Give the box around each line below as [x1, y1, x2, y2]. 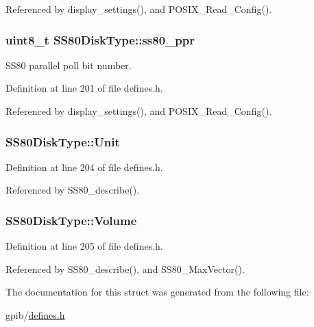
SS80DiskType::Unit [5, 133, 120, 150]
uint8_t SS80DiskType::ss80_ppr [5, 31, 195, 48]
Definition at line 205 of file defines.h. [5, 239, 163, 253]
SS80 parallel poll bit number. [5, 57, 132, 72]
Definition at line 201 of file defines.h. [5, 81, 163, 95]
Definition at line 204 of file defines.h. [5, 159, 163, 174]
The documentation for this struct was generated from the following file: [5, 285, 309, 299]
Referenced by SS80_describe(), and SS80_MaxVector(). [5, 261, 245, 276]
